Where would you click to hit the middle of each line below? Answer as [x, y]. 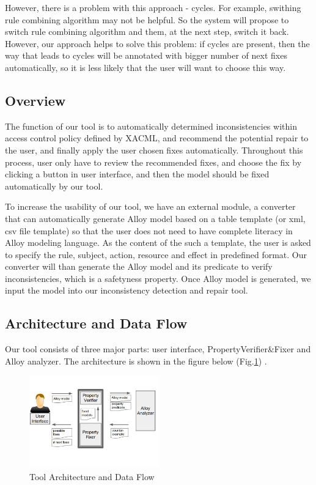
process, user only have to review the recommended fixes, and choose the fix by [153, 162]
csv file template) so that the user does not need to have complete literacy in [149, 230]
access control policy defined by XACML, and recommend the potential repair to [157, 138]
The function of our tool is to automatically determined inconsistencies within [151, 126]
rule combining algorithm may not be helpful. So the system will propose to [147, 19]
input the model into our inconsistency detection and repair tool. [127, 290]
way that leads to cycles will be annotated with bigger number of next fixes [146, 55]
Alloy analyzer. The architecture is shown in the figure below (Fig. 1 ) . [136, 361]
